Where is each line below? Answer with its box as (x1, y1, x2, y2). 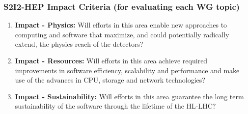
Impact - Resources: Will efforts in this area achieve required (15, 56, 208, 65)
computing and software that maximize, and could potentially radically (15, 29, 229, 39)
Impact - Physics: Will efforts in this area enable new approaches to (15, 20, 227, 30)
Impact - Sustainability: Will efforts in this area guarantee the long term (15, 91, 244, 101)
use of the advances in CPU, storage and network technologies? (15, 75, 205, 85)
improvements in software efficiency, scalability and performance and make (15, 65, 240, 75)
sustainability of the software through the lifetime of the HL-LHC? (15, 101, 216, 111)
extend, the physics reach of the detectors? (15, 39, 143, 49)
